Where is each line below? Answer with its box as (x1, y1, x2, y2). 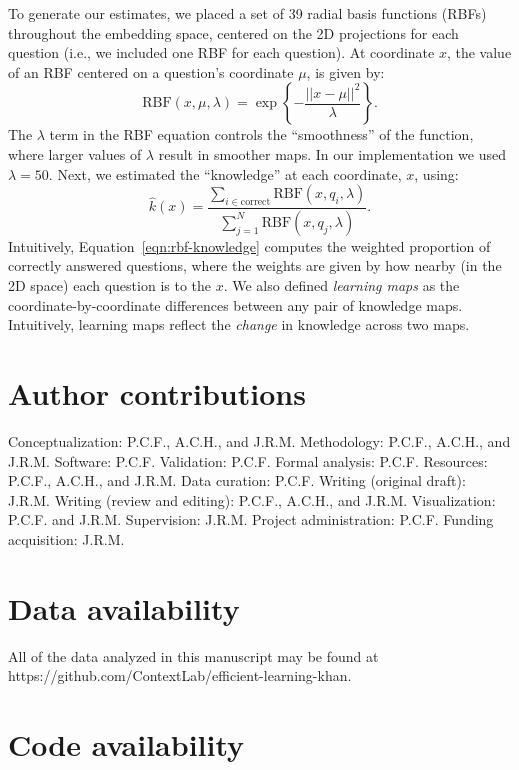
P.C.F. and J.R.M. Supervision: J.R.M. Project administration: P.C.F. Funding (8, 509, 494, 530)
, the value (446, 42, 512, 63)
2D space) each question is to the (8, 275, 211, 296)
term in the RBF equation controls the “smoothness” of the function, (49, 124, 474, 145)
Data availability (8, 587, 240, 628)
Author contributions (8, 372, 306, 413)
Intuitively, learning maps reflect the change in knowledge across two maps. (8, 314, 470, 335)
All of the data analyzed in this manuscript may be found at (8, 645, 379, 666)
